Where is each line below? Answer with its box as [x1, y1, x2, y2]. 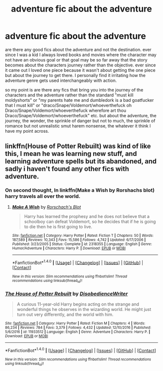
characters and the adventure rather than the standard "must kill [5, 92, 133, 98]
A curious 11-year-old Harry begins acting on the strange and [16, 301, 139, 307]
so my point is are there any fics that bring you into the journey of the [5, 87, 144, 93]
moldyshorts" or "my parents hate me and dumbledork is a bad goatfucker [5, 97, 154, 103]
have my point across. [5, 128, 49, 134]
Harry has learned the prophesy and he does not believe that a [24, 213, 150, 219]
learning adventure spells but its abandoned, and [5, 157, 157, 166]
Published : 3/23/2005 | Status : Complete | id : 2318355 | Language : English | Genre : [12, 241, 152, 247]
